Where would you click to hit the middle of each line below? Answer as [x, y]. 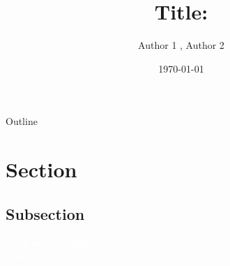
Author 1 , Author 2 [181, 45]
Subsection [45, 213]
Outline [22, 121]
